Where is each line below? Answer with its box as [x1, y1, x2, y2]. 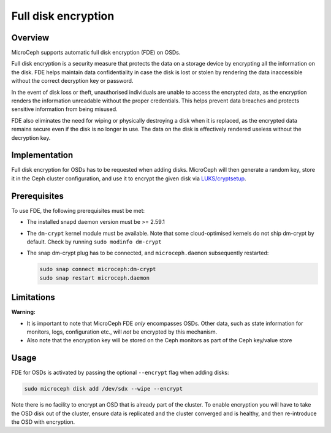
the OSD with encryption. [11, 418, 75, 426]
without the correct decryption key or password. [11, 77, 134, 85]
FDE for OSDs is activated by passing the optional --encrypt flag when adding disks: [11, 369, 229, 377]
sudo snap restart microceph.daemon [39, 274, 150, 282]
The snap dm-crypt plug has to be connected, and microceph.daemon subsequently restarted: [26, 249, 269, 257]
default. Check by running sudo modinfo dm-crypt [26, 238, 162, 245]
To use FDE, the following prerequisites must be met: [11, 207, 145, 214]
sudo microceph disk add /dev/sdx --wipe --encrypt [24, 385, 183, 393]
